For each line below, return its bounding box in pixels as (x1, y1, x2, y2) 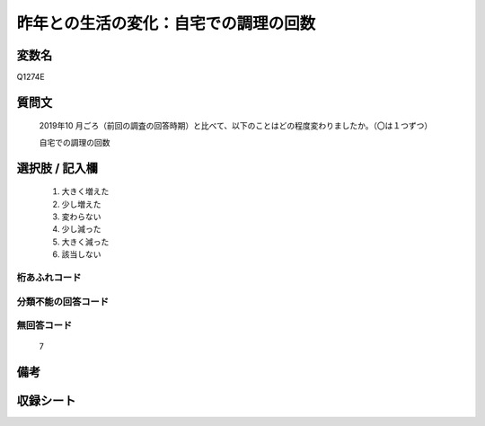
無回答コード (16, 319, 73, 332)
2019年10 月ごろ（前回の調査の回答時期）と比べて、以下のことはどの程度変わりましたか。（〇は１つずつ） (39, 120, 433, 131)
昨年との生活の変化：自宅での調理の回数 (16, 13, 316, 33)
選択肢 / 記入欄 (16, 160, 99, 175)
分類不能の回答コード (16, 295, 110, 307)
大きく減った (61, 236, 110, 247)
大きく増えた (61, 186, 110, 197)
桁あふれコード (16, 271, 82, 283)
